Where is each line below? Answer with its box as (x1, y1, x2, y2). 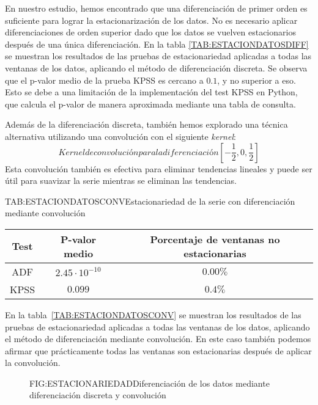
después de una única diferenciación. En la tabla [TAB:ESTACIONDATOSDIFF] (5, 37, 309, 50)
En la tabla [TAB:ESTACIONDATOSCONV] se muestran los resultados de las (5, 308, 301, 321)
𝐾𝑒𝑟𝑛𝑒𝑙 (58, 148, 86, 157)
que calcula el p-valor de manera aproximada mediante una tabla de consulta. (5, 97, 296, 110)
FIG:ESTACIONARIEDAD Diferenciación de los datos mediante (29, 376, 270, 389)
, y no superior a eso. (217, 73, 296, 86)
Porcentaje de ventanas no (150, 232, 280, 246)
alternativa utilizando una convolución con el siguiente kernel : (5, 130, 236, 142)
